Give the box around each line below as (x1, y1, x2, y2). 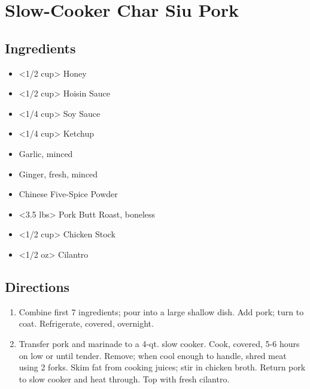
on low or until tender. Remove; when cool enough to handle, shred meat (19, 349, 287, 361)
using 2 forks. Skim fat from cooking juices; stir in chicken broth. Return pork (19, 361, 306, 373)
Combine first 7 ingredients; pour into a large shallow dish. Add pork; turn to (19, 305, 304, 318)
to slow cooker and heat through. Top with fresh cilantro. (19, 372, 230, 385)
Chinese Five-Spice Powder (19, 188, 118, 200)
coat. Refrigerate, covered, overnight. (19, 317, 154, 330)
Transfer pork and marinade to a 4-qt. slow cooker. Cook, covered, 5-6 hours (19, 337, 300, 349)
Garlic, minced (19, 147, 73, 159)
